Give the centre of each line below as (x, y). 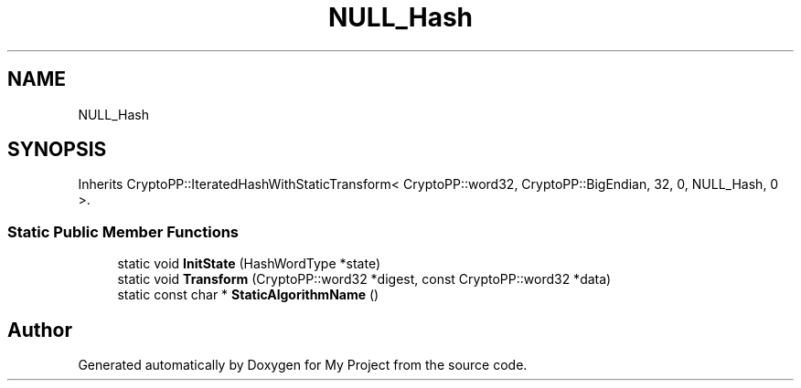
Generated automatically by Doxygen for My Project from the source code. (303, 365)
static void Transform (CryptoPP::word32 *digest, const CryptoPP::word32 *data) (364, 279)
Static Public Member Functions (123, 231)
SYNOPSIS (57, 150)
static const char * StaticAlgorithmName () (248, 295)
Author (40, 330)
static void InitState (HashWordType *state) (249, 264)
